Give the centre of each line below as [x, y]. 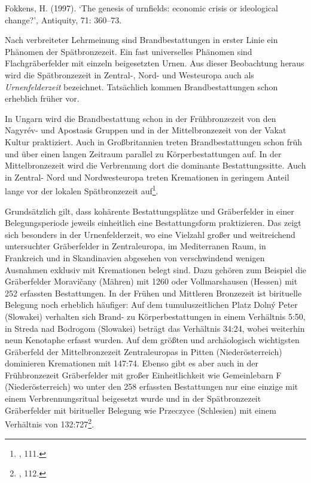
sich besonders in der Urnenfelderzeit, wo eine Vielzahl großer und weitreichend [150, 234]
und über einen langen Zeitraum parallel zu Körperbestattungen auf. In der [143, 153]
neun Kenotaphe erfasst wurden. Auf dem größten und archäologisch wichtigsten [152, 340]
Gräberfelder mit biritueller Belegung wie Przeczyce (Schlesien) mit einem [141, 410]
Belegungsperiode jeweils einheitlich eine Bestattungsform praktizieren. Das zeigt [153, 223]
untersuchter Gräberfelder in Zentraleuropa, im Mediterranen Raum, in [135, 246]
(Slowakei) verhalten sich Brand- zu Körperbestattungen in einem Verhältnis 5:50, [155, 316]
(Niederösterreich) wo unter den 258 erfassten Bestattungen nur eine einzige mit [152, 386]
